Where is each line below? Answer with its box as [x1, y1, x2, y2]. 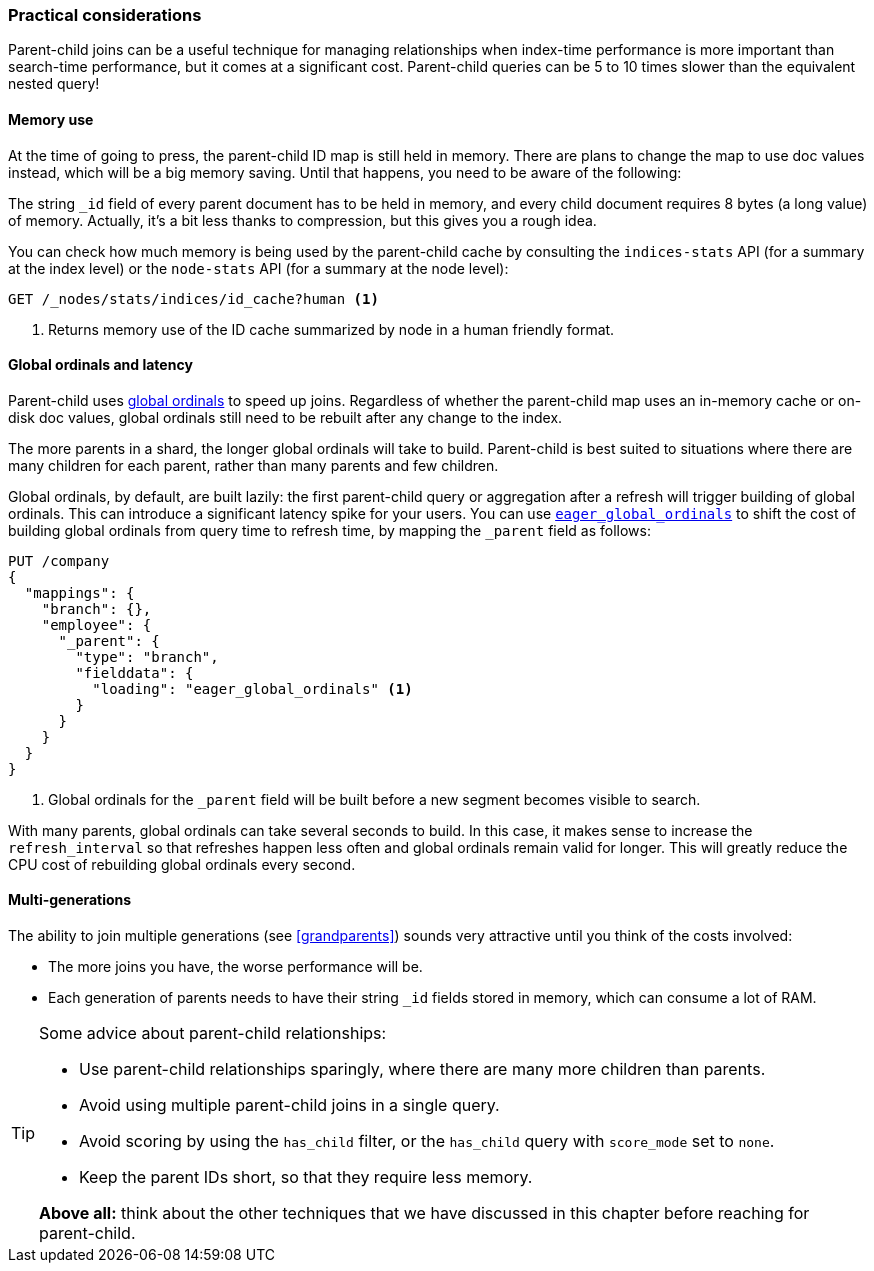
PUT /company [8, 552, 110, 569]
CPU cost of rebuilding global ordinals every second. [8, 855, 356, 873]
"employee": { [41, 616, 152, 633]
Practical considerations [8, 5, 202, 25]
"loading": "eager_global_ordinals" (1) [92, 680, 413, 697]
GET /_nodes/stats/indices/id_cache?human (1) [8, 290, 379, 307]
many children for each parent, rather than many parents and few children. [8, 456, 499, 474]
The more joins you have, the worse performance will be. [48, 958, 423, 976]
